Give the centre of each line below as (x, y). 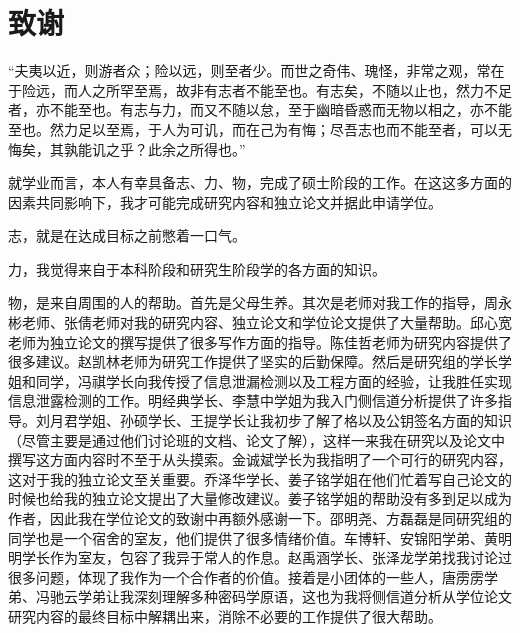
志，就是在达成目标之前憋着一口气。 (127, 235)
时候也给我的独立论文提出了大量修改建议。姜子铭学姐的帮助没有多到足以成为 (260, 498)
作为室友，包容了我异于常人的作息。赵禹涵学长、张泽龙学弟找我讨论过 (280, 557)
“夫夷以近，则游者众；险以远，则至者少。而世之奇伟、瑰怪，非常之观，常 (249, 70)
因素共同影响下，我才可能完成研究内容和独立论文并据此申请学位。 (225, 201)
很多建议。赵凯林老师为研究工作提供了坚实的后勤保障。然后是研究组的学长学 (260, 361)
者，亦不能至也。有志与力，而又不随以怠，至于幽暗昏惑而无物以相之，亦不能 (260, 109)
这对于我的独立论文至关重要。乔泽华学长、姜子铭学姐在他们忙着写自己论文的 (260, 478)
